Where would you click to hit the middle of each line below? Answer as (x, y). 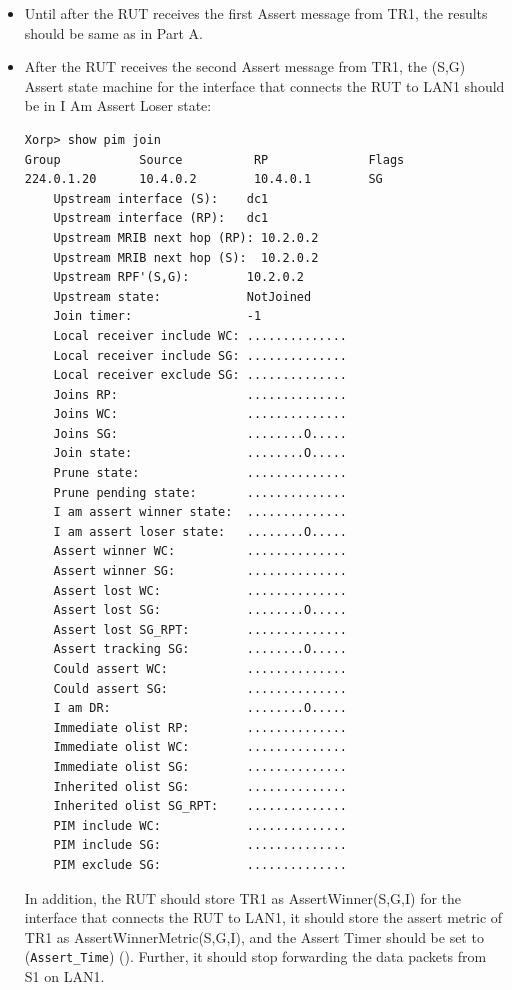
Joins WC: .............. (200, 414)
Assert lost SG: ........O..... (200, 610)
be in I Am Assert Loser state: (118, 105)
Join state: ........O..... (200, 453)
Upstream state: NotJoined (182, 296)
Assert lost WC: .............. (200, 590)
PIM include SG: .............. (200, 845)
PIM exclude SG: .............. (200, 864)
